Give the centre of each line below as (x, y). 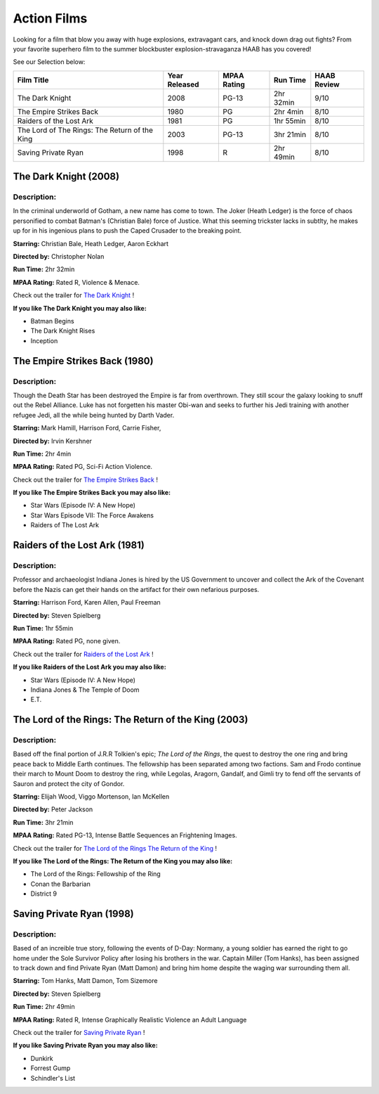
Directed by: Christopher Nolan (59, 257)
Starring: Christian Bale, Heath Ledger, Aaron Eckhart (91, 243)
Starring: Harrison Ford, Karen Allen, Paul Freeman (87, 603)
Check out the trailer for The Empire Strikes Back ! (85, 480)
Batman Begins (52, 321)
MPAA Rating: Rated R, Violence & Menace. (77, 282)
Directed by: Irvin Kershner (53, 441)
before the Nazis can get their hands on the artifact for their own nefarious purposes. (136, 589)
